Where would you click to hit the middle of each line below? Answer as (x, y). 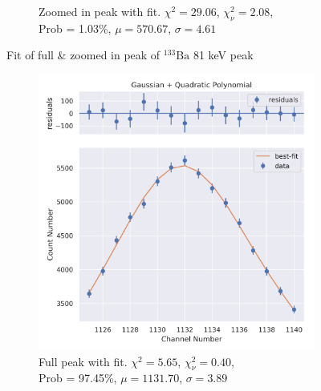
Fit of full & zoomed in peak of (83, 55)
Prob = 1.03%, (75, 28)
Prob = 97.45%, (78, 378)
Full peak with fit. (83, 361)
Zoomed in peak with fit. (100, 11)
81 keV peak (223, 55)
